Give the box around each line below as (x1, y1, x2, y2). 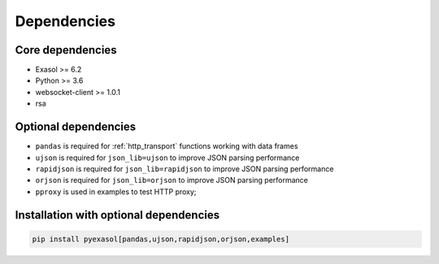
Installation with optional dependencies (15, 208, 219, 222)
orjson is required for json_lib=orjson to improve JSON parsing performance (35, 175, 309, 185)
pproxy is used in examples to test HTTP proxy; (35, 187, 197, 197)
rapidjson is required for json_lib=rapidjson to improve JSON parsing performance (35, 163, 334, 174)
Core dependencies (15, 43, 117, 57)
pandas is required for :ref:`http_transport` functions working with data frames (35, 141, 298, 151)
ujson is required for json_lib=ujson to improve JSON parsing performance (35, 153, 300, 162)
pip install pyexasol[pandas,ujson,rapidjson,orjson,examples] (32, 234, 290, 244)
